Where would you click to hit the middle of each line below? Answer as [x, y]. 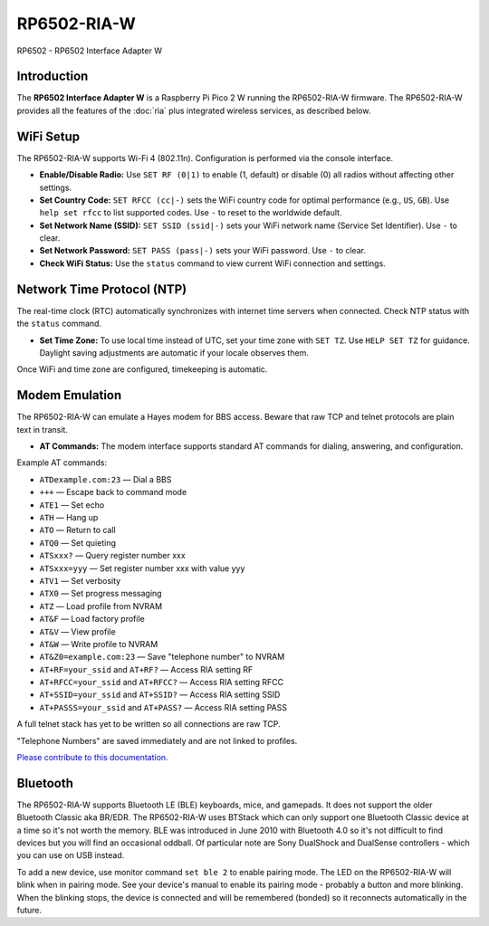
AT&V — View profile [78, 631]
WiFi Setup [48, 136]
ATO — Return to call [78, 530]
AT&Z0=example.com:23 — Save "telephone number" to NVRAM [162, 657]
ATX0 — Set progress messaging [101, 594]
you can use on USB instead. [71, 855]
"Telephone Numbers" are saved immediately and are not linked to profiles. [157, 740]
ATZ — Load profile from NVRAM [101, 606]
